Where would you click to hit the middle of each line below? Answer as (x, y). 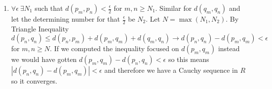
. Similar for (174, 8)
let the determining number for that (66, 19)
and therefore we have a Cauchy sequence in (171, 70)
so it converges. (34, 81)
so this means (189, 59)
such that (49, 8)
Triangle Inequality (40, 28)
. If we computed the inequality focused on (115, 48)
